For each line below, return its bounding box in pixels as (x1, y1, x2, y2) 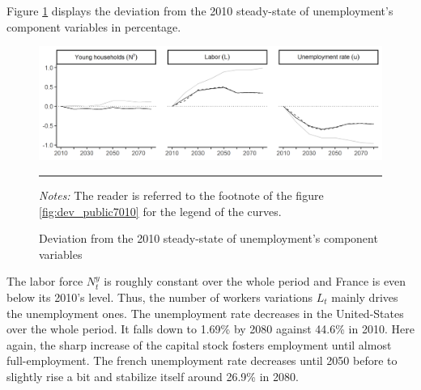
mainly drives (331, 288, 398, 305)
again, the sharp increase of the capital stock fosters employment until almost (6, 336, 392, 353)
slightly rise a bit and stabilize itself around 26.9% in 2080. (6, 367, 299, 384)
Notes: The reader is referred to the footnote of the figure (39, 186, 324, 203)
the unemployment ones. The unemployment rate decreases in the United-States (6, 304, 404, 321)
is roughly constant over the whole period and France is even (104, 273, 406, 290)
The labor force (6, 273, 83, 290)
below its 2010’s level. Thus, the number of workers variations (6, 288, 313, 305)
